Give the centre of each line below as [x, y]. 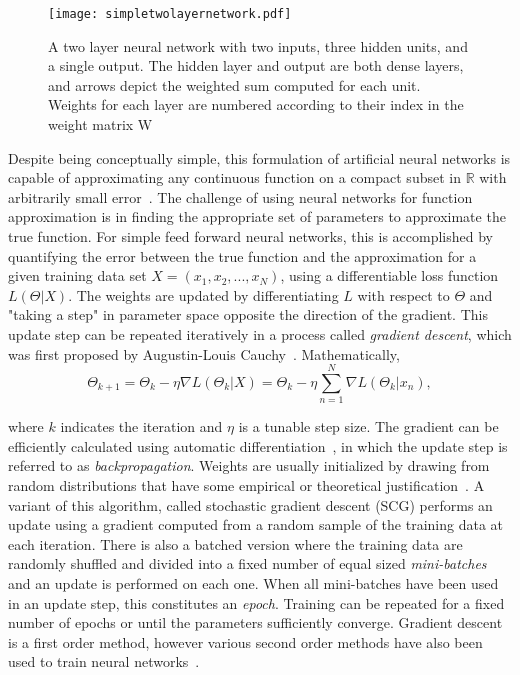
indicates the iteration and [141, 426]
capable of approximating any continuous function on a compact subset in [234, 177]
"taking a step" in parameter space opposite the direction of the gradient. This [248, 314]
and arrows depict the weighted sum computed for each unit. [234, 84]
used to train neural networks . [104, 661]
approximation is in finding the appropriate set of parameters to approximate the [257, 216]
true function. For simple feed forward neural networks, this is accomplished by [250, 236]
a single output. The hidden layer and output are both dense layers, [256, 65]
